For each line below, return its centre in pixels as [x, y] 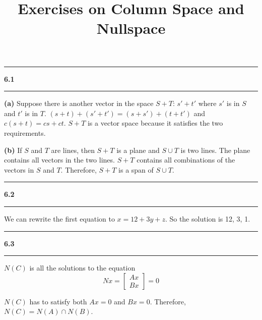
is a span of [136, 169]
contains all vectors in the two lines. [59, 160]
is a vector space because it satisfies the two [155, 123]
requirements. [25, 132]
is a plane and [138, 150]
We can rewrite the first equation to [59, 218]
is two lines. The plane [215, 150]
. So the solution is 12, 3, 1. [208, 218]
